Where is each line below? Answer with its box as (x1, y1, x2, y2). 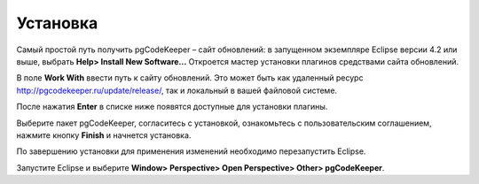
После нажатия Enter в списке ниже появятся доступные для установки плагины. (16, 102, 328, 112)
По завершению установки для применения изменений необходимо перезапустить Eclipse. (16, 146, 366, 157)
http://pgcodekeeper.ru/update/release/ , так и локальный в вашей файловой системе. (16, 85, 337, 96)
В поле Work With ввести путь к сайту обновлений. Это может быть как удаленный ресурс (16, 73, 364, 83)
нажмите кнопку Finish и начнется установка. (16, 129, 192, 141)
